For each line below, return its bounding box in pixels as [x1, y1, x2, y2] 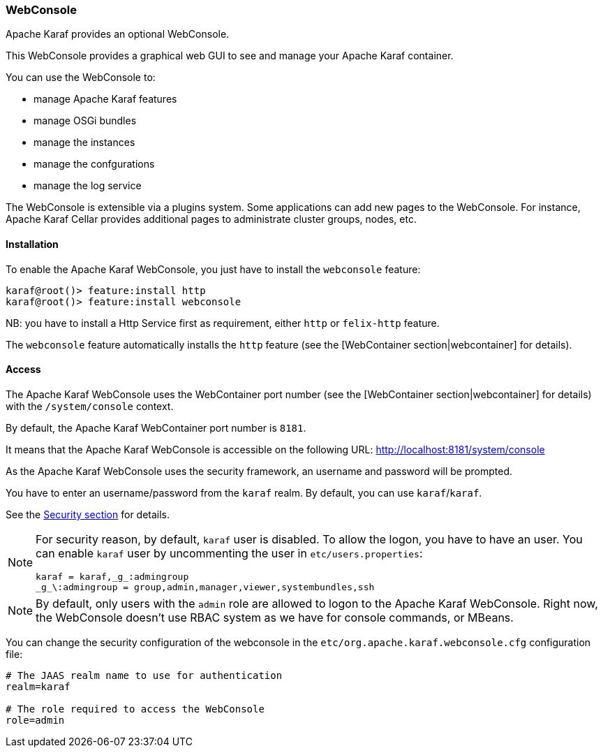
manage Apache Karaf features [33, 93, 177, 105]
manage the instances [33, 136, 135, 149]
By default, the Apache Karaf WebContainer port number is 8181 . [6, 421, 306, 434]
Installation [6, 237, 59, 250]
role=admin [6, 714, 65, 726]
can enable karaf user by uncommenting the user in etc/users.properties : [36, 546, 423, 560]
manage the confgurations [33, 158, 155, 170]
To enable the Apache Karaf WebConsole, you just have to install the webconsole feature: [6, 263, 421, 275]
